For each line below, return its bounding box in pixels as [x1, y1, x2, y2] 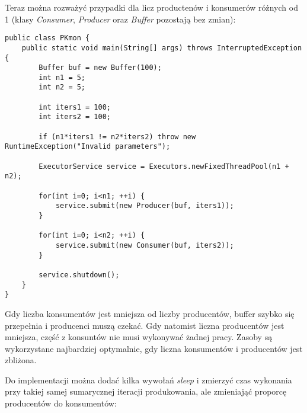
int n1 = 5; [39, 73, 86, 82]
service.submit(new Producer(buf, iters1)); [55, 201, 234, 210]
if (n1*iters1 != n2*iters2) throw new [39, 132, 196, 141]
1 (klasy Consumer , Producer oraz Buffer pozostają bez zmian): [5, 12, 236, 25]
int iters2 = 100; [39, 113, 111, 121]
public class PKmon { [5, 34, 90, 43]
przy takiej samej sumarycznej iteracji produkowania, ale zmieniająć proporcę [5, 385, 287, 398]
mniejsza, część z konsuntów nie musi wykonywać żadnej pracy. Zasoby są [5, 331, 273, 343]
